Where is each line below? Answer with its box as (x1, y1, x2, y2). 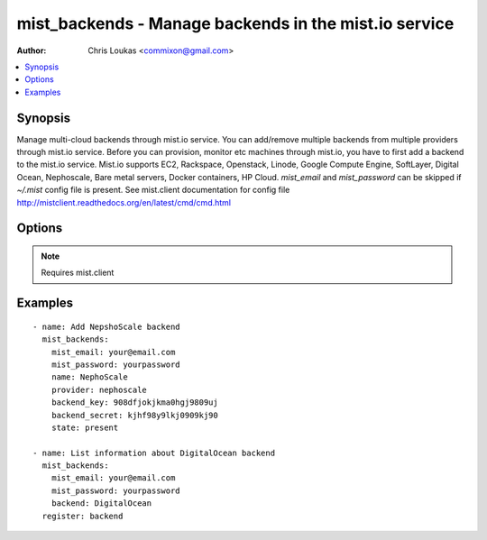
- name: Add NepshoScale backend (32, 321, 180, 332)
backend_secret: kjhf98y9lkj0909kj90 (51, 410, 218, 420)
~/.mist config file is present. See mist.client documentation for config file (16, 185, 290, 196)
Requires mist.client (41, 267, 115, 279)
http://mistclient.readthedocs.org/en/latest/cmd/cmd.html (16, 197, 232, 207)
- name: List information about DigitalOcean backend (32, 447, 275, 458)
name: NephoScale (51, 372, 128, 382)
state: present (51, 422, 119, 433)
